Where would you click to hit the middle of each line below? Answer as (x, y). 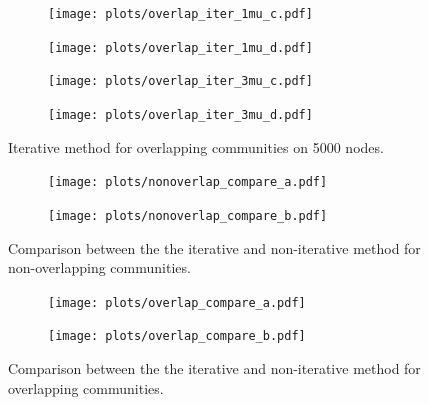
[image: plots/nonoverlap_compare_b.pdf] (188, 215)
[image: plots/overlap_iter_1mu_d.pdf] (180, 47)
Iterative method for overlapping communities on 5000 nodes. (196, 146)
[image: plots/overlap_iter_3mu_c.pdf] (180, 81)
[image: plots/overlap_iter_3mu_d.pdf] (180, 114)
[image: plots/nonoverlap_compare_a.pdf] (188, 182)
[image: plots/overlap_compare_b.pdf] (177, 336)
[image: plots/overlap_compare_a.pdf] (177, 302)
